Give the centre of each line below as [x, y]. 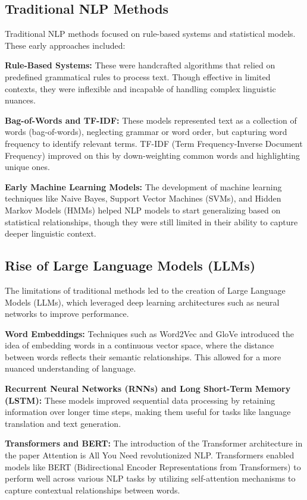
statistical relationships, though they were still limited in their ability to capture [151, 221]
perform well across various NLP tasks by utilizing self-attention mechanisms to [150, 478]
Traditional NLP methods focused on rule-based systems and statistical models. [150, 34]
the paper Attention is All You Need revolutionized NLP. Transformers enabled [150, 455]
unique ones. [27, 167]
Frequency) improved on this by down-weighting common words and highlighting [152, 155]
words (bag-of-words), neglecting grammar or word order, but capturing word [146, 132]
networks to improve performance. [67, 314]
